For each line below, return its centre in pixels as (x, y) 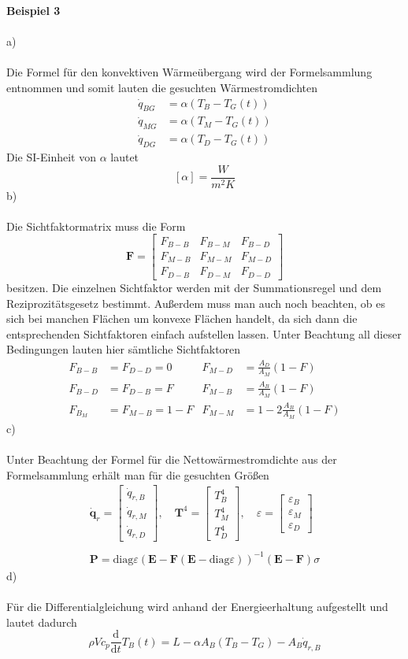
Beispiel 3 (33, 10)
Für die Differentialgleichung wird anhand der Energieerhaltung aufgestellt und (197, 607)
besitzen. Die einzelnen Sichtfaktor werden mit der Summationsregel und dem (194, 287)
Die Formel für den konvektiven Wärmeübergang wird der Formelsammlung (189, 72)
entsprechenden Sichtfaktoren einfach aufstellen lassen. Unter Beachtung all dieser (204, 333)
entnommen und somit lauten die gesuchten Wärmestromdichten (162, 87)
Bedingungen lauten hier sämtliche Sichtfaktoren (124, 349)
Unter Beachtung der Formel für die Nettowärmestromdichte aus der (172, 459)
